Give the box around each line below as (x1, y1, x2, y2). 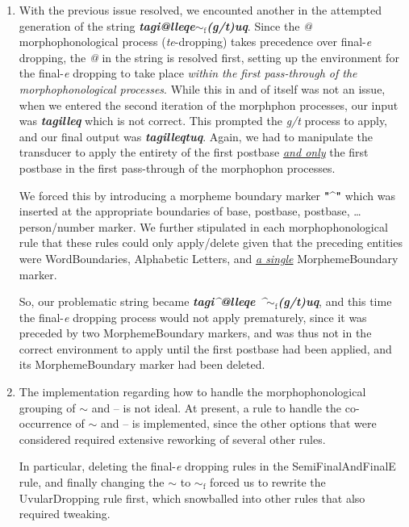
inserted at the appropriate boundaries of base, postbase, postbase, (19, 203, 350, 220)
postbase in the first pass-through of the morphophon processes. (19, 159, 336, 176)
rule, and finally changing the (19, 474, 165, 491)
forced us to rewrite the (210, 474, 326, 491)
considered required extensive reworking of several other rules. (19, 430, 326, 447)
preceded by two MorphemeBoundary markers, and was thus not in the (19, 324, 372, 341)
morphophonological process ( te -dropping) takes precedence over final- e (19, 33, 372, 50)
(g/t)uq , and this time (278, 293, 392, 310)
